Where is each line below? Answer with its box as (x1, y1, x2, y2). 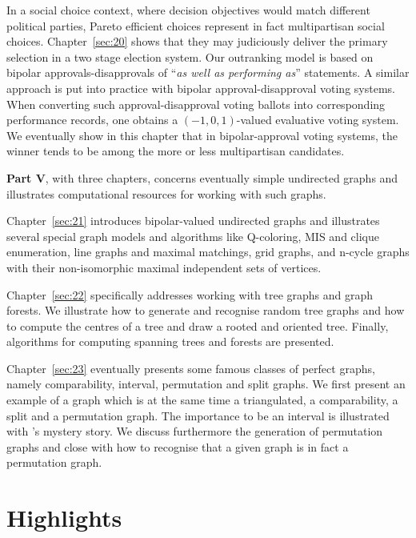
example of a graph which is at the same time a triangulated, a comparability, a (6, 391, 398, 408)
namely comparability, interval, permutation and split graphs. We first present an (6, 375, 406, 392)
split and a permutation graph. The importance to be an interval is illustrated (6, 407, 390, 424)
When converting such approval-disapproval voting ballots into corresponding (6, 95, 386, 112)
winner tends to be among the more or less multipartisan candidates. (6, 143, 345, 159)
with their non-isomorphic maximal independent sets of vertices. (6, 259, 322, 275)
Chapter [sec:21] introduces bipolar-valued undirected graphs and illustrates (6, 212, 380, 229)
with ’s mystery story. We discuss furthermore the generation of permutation (6, 423, 383, 440)
